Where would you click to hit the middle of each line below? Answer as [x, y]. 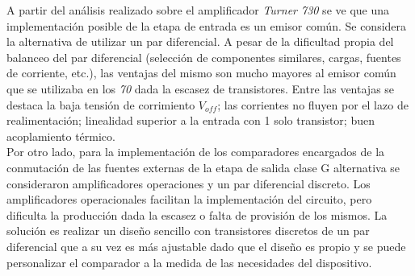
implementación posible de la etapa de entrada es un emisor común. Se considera [207, 25]
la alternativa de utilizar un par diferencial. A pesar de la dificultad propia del [200, 41]
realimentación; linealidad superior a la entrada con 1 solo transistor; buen [191, 120]
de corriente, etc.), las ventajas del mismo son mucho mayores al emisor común [201, 73]
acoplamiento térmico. [61, 136]
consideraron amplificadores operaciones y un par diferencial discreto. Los [189, 183]
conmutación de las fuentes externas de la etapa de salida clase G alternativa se [203, 167]
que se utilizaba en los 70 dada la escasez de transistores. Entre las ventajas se [201, 88]
